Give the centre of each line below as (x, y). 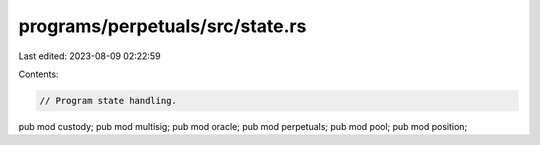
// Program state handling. (108, 100)
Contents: (38, 74)
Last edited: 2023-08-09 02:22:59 (89, 56)
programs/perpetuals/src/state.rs (162, 26)
